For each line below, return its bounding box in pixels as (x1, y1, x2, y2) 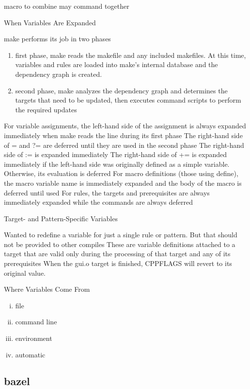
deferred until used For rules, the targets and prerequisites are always (4, 187, 210, 197)
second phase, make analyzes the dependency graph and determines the (15, 85, 228, 95)
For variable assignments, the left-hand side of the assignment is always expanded (4, 121, 246, 131)
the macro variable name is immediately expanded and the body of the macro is (4, 177, 242, 188)
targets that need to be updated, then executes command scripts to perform (15, 95, 241, 105)
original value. (4, 267, 46, 278)
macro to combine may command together (4, 1, 129, 11)
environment (15, 333, 52, 343)
